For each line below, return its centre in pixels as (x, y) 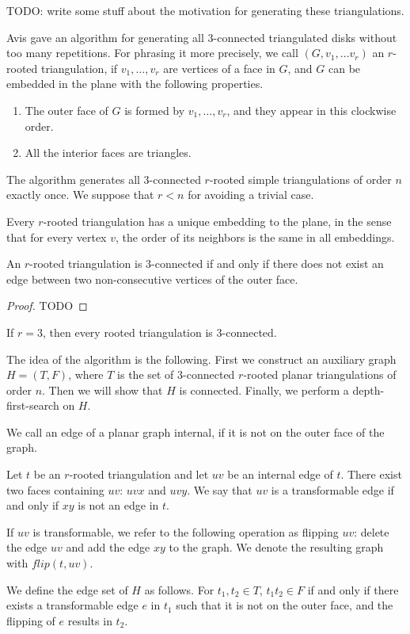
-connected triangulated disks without (305, 37)
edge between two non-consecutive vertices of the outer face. (152, 279)
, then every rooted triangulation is (127, 332)
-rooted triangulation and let (139, 474)
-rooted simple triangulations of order (300, 179)
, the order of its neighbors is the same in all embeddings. (255, 237)
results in (90, 620)
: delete (372, 531)
